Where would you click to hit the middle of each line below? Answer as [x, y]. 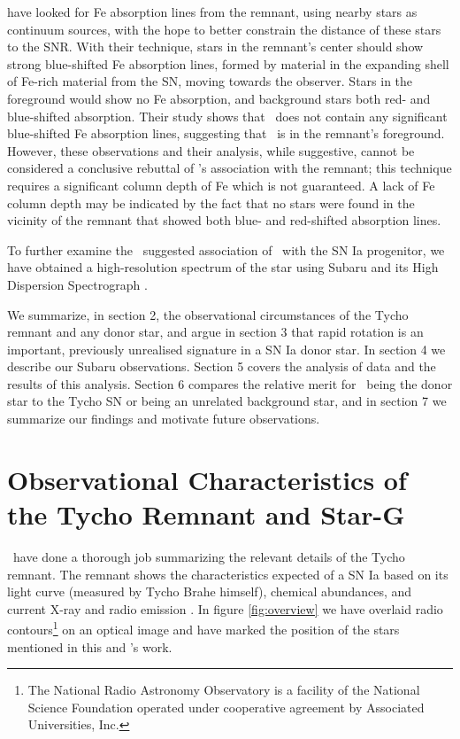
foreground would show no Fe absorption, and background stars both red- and [219, 98]
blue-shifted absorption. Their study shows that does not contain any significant [227, 116]
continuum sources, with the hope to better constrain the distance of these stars [224, 29]
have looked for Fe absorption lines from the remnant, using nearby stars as [212, 12]
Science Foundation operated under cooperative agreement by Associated [226, 707]
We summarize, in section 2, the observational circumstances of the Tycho [208, 314]
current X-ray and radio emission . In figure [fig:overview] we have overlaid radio [225, 608]
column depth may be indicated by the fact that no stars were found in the [211, 202]
